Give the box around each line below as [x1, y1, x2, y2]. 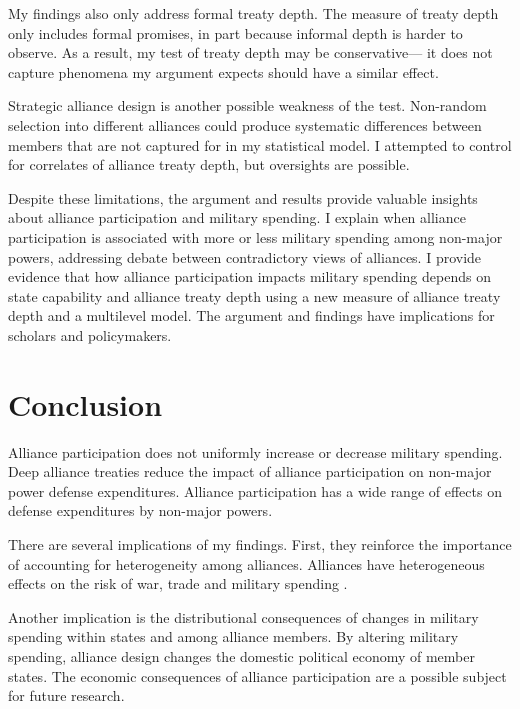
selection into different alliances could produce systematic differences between [8, 114, 482, 135]
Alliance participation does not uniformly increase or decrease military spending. [8, 441, 503, 462]
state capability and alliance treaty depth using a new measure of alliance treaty [8, 285, 501, 306]
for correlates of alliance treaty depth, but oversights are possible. [8, 154, 410, 175]
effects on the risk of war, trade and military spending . [8, 573, 348, 594]
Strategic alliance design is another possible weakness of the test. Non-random [8, 95, 487, 116]
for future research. [8, 685, 125, 706]
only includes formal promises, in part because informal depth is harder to [8, 22, 463, 43]
